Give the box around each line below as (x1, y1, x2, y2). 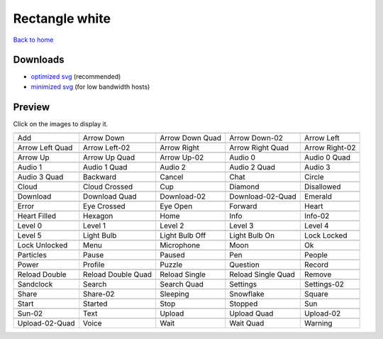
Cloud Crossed (82, 182, 133, 191)
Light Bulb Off (160, 230, 206, 240)
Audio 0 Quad (304, 152, 351, 162)
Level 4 (304, 221, 329, 230)
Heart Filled (17, 211, 57, 221)
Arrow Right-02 (304, 143, 356, 152)
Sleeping (160, 289, 189, 299)
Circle (304, 172, 324, 182)
